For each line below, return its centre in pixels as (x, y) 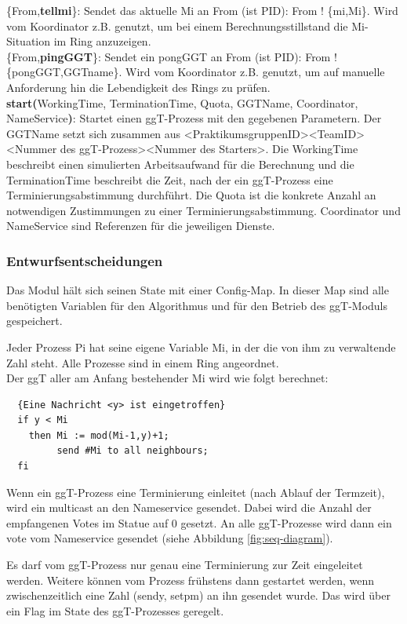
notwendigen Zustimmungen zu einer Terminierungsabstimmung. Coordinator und (203, 210)
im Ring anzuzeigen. (102, 41)
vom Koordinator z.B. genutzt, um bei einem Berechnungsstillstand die (177, 26)
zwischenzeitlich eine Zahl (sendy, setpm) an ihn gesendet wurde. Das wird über (198, 595)
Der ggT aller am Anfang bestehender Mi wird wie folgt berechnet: (167, 378)
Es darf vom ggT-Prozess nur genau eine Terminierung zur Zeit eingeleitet (185, 565)
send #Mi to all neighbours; (133, 451)
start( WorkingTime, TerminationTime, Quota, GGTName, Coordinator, (182, 102)
